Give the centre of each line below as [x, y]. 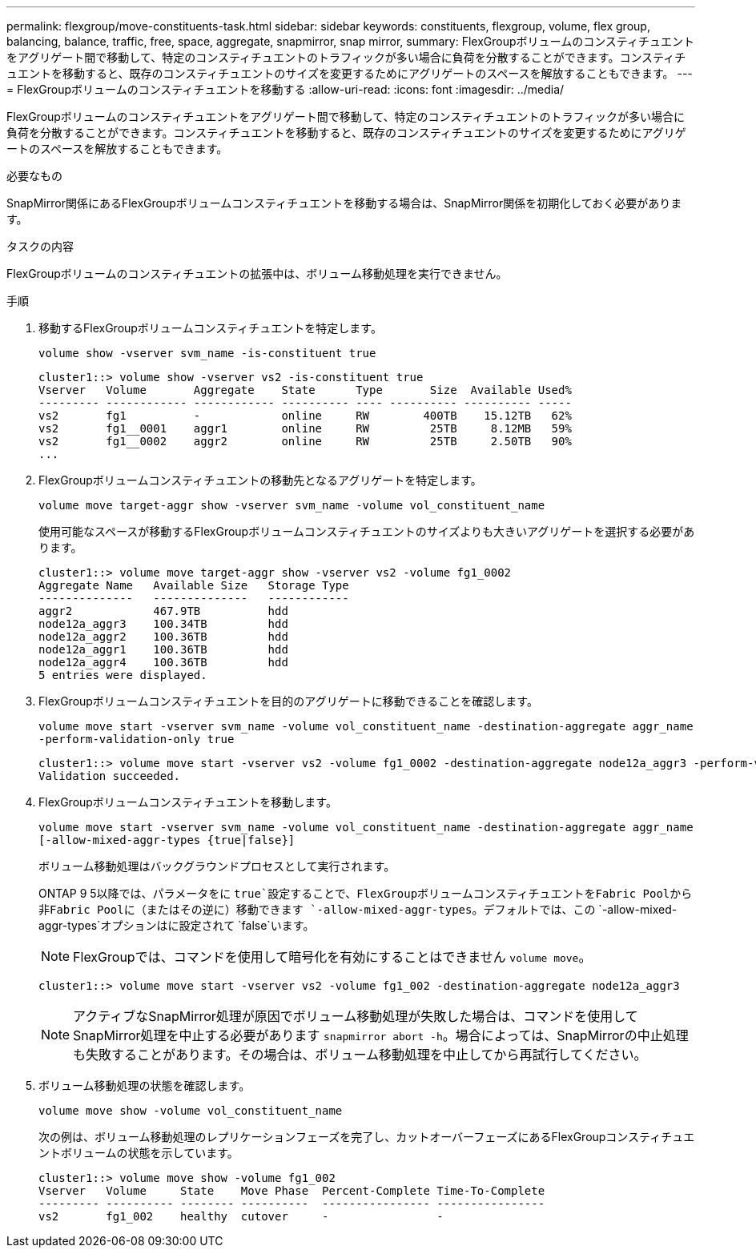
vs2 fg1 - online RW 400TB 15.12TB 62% [305, 416]
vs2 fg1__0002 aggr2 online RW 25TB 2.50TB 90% [305, 441]
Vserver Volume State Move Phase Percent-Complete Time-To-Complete [292, 1191]
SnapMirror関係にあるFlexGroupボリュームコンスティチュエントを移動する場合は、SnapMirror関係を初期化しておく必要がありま [344, 203]
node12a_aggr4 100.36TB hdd [163, 662]
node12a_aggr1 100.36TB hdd [163, 649]
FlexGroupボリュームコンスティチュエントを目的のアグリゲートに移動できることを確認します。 [288, 701]
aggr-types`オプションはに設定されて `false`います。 [177, 925]
